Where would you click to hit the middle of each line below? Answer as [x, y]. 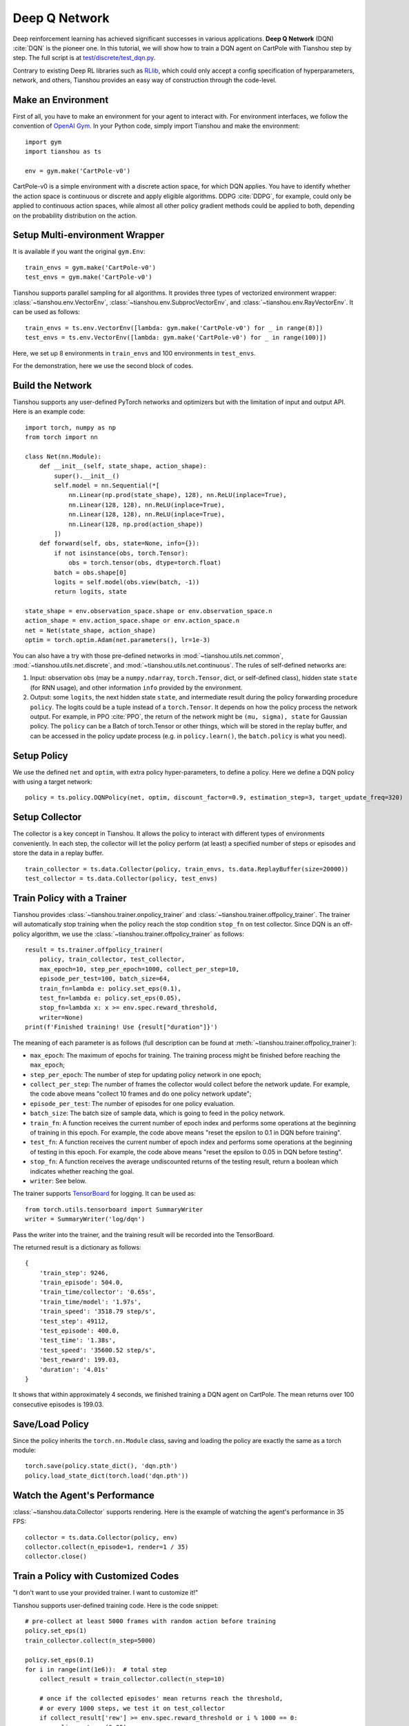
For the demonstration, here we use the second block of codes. [103, 365]
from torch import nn [61, 437]
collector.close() [56, 1557]
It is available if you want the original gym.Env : [79, 251]
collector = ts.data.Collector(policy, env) [102, 1537]
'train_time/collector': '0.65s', [98, 1292]
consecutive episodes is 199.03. [58, 1404]
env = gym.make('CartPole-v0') [78, 171]
